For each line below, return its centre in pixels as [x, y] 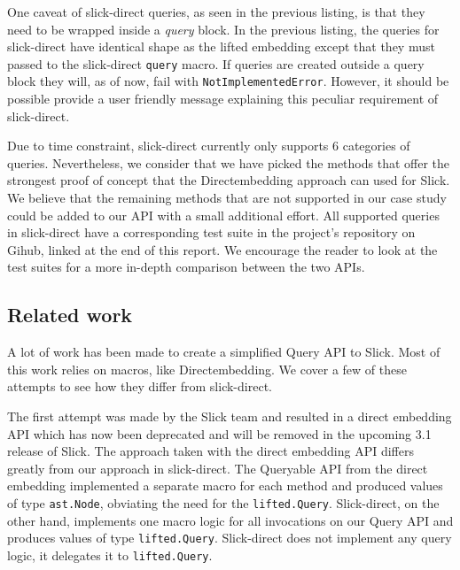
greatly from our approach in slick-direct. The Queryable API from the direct [218, 468]
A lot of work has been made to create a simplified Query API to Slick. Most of [224, 352]
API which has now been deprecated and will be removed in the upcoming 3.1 [219, 433]
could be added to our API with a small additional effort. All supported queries [223, 215]
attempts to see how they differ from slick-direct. [140, 386]
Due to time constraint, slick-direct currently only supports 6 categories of [209, 146]
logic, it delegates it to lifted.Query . [110, 555]
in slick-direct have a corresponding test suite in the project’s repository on [211, 232]
